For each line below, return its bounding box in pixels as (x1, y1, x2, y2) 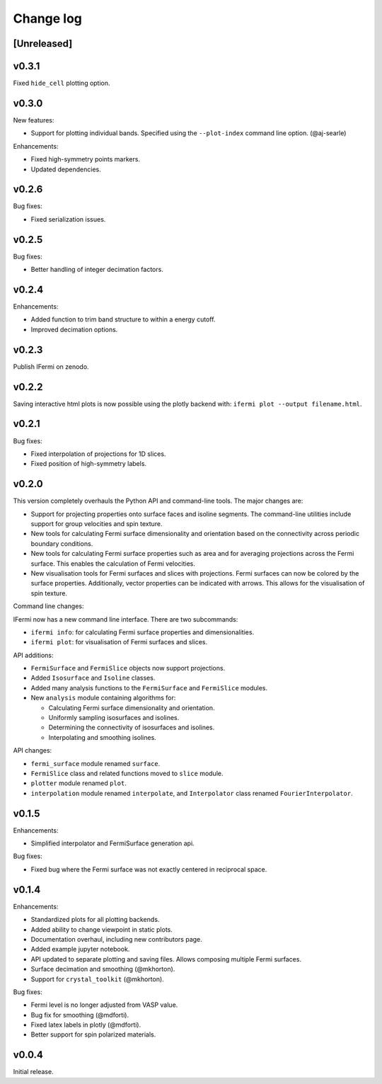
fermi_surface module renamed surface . (30, 759, 161, 768)
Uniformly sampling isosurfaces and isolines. (48, 714, 180, 722)
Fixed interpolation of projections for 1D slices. (30, 450, 166, 458)
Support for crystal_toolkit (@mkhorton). (30, 974, 164, 983)
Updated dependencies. (30, 165, 102, 173)
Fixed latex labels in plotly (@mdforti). (30, 1020, 141, 1029)
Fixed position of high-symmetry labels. (30, 460, 147, 468)
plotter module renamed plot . (30, 779, 127, 787)
